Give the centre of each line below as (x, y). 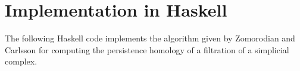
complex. (21, 61)
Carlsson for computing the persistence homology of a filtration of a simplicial (147, 49)
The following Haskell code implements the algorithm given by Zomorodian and (150, 38)
